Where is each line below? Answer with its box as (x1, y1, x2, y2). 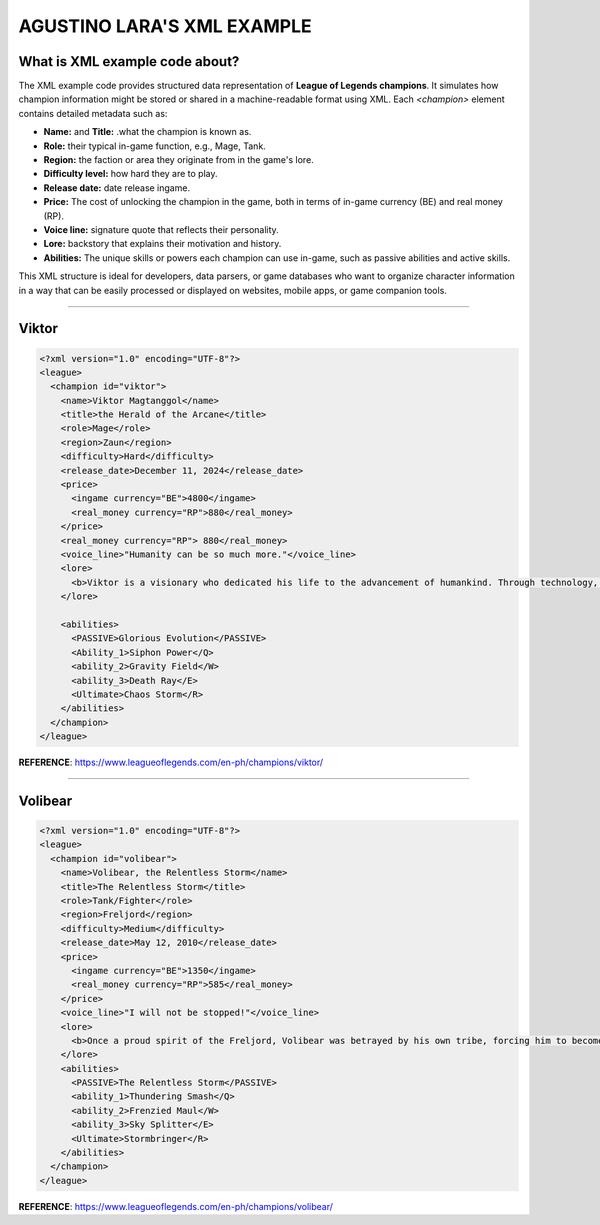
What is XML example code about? (18, 53, 240, 70)
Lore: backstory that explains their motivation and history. (43, 238, 282, 250)
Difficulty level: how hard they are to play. (43, 168, 219, 180)
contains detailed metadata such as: (18, 107, 168, 119)
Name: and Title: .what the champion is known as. (43, 126, 252, 138)
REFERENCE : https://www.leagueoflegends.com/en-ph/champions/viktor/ (18, 756, 324, 769)
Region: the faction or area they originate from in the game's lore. (43, 154, 314, 166)
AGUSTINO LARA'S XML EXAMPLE (18, 15, 312, 37)
